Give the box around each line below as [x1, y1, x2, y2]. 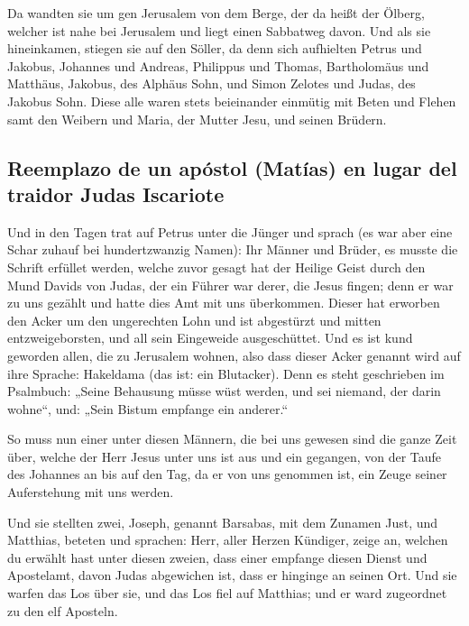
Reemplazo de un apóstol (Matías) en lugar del [7, 153, 457, 181]
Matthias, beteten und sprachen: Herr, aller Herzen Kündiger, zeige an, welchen [7, 530, 448, 549]
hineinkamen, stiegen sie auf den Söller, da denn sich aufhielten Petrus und [7, 39, 422, 58]
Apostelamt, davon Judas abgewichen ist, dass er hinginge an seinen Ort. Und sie [7, 566, 457, 585]
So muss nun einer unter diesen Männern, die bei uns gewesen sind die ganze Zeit [7, 429, 457, 448]
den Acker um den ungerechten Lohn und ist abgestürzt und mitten [7, 310, 382, 329]
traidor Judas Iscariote [7, 180, 225, 207]
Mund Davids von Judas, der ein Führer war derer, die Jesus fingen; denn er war [7, 275, 454, 294]
